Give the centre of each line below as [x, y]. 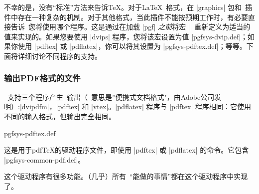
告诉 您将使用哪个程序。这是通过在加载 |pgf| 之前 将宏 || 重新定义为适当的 [130, 27]
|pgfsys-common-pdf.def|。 [45, 159]
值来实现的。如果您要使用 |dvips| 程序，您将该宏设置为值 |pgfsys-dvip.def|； [126, 36]
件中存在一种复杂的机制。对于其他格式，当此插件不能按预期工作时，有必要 [126, 17]
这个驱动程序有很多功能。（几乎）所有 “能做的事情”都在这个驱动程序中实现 [126, 176]
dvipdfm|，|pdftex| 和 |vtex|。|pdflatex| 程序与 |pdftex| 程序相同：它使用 [136, 106]
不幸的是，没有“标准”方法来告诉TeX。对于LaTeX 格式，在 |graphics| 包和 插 [128, 7]
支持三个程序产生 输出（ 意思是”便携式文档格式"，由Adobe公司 [111, 97]
